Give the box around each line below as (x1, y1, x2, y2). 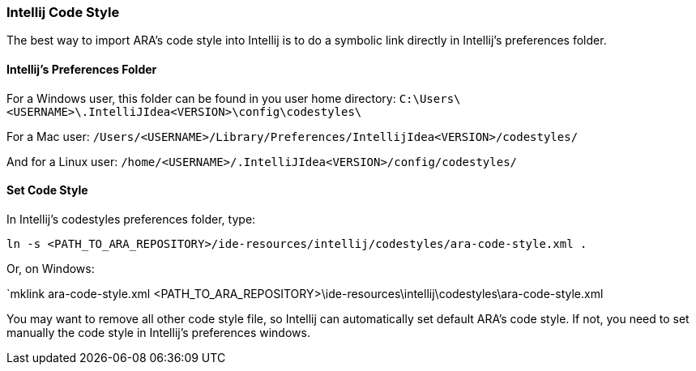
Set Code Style (6, 183, 88, 198)
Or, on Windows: (6, 261, 95, 275)
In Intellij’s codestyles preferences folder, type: (6, 211, 256, 226)
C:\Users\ (399, 92, 461, 105)
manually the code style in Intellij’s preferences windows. (6, 325, 310, 339)
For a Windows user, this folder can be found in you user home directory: (6, 91, 396, 105)
